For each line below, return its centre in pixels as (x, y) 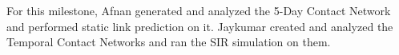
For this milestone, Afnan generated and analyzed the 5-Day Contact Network (199, 10)
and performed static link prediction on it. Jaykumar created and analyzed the (200, 26)
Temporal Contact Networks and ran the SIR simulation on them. (169, 42)
